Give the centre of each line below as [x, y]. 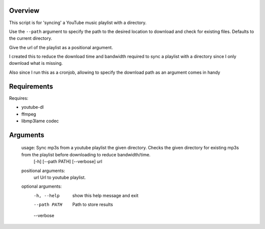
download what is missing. [36, 63]
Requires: [19, 98]
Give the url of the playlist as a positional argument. [61, 47]
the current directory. [31, 38]
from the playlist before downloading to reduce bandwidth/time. [86, 154]
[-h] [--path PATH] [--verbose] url [68, 162]
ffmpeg [29, 114]
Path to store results [93, 204]
